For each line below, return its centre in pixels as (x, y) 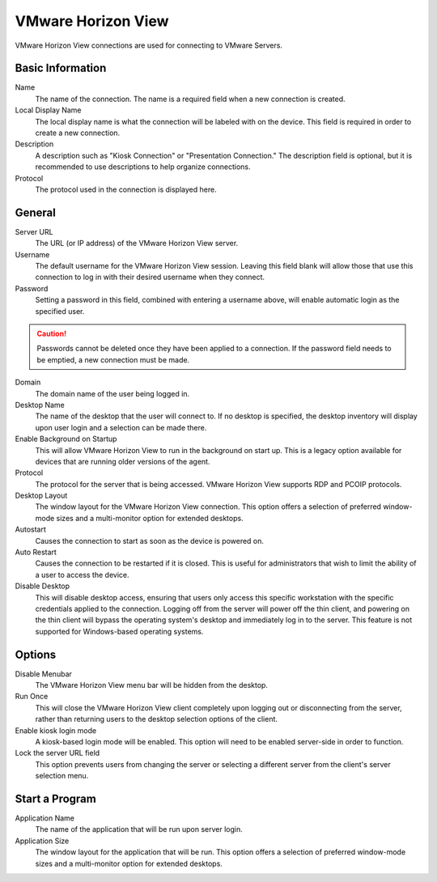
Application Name (45, 818)
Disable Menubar (44, 674)
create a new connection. (78, 133)
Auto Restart (36, 552)
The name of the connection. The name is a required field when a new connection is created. (190, 99)
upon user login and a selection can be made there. (121, 427)
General (36, 212)
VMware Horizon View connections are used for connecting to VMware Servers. (149, 45)
